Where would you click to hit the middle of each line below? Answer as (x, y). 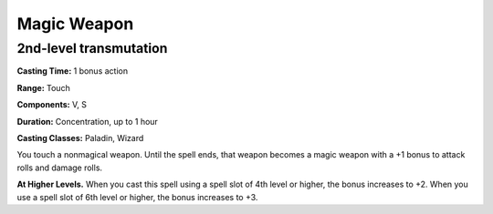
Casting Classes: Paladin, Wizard (80, 138)
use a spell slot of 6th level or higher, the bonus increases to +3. (137, 197)
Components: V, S (52, 105)
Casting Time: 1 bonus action (72, 71)
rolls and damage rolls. (60, 168)
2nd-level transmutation (92, 48)
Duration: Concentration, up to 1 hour (88, 121)
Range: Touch (43, 87)
